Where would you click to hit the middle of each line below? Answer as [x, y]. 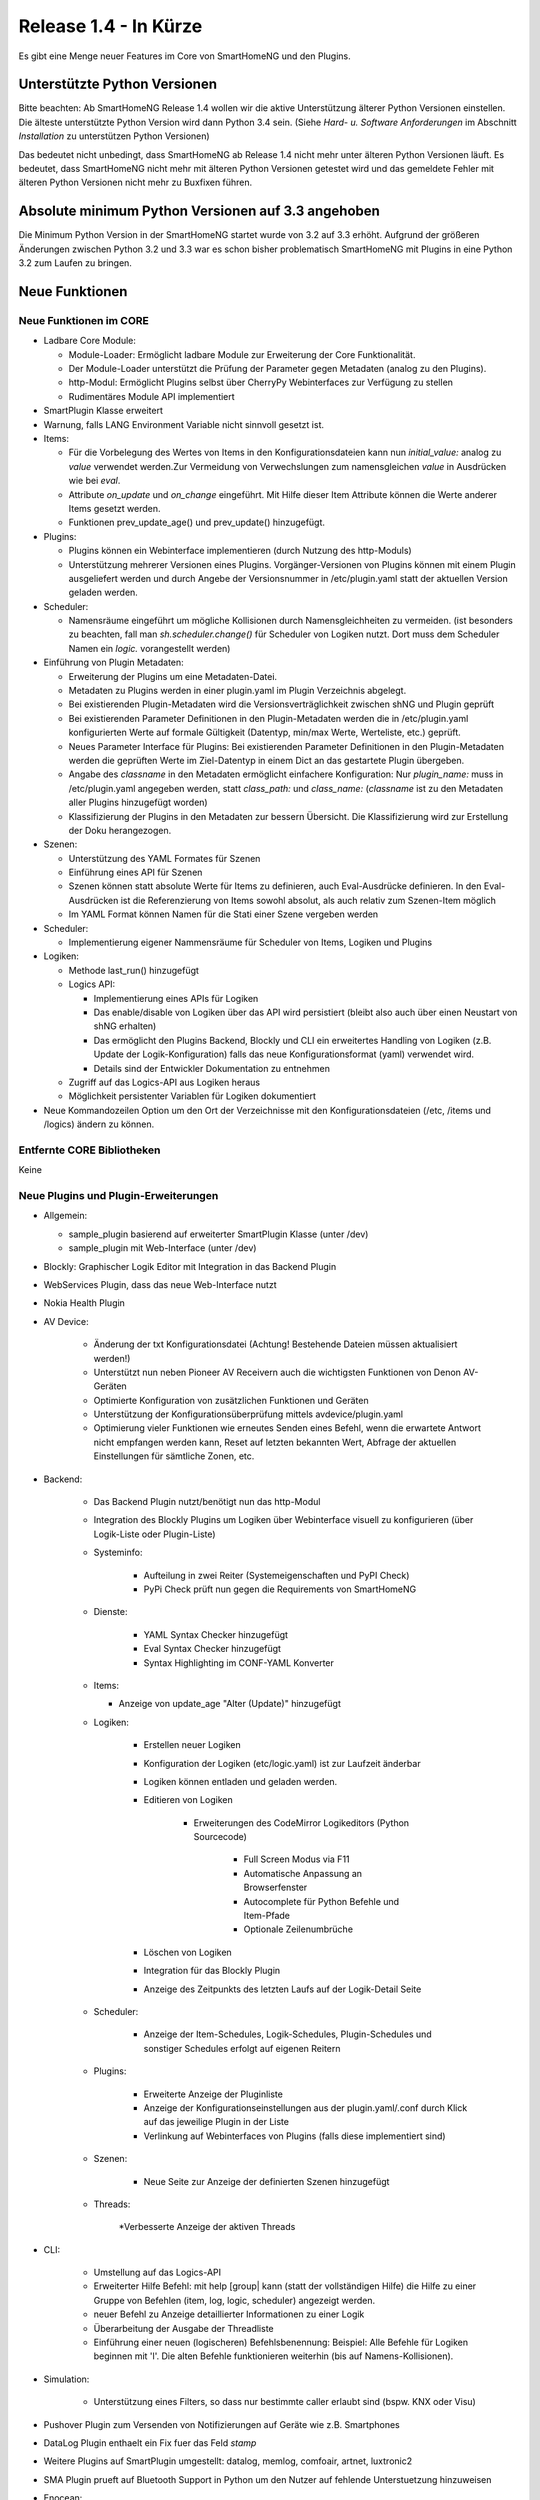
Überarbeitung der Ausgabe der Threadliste [183, 2328]
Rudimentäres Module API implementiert [151, 396]
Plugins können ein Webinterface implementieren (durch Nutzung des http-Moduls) [240, 551]
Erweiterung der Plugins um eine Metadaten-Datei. [173, 676]
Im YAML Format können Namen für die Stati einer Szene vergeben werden [223, 914]
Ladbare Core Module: [90, 341]
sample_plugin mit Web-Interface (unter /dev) [162, 1248]
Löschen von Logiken [187, 1952]
